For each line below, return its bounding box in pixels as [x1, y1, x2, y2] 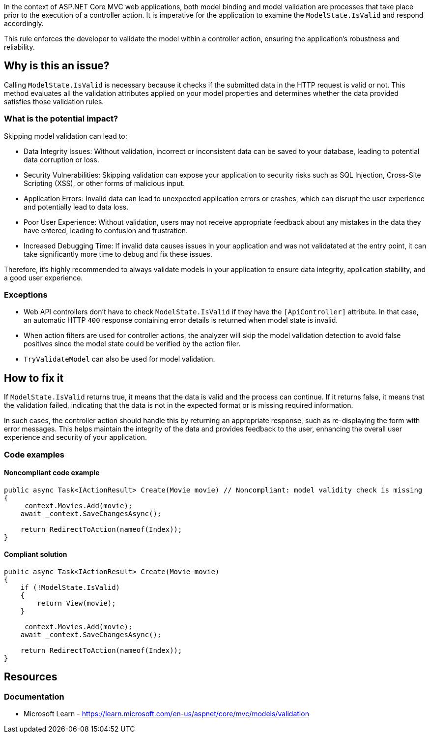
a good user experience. [4, 273, 83, 282]
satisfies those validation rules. [4, 97, 104, 106]
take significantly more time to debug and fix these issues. [24, 249, 213, 258]
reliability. [4, 43, 35, 51]
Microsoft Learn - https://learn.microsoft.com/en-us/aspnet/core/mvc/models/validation [24, 709, 309, 718]
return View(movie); [37, 599, 116, 607]
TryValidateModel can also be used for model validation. [24, 355, 215, 364]
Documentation [4, 691, 64, 702]
